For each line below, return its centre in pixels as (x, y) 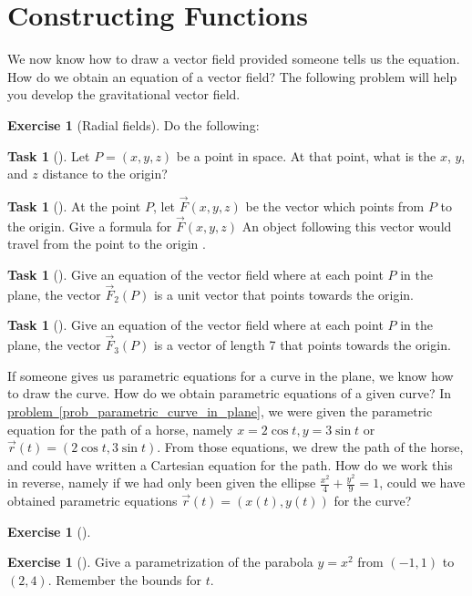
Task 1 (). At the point (74, 206)
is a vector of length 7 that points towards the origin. (302, 345)
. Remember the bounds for (125, 579)
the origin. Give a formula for (90, 226)
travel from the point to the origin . (107, 244)
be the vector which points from (335, 206)
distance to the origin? (105, 174)
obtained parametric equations (92, 501)
